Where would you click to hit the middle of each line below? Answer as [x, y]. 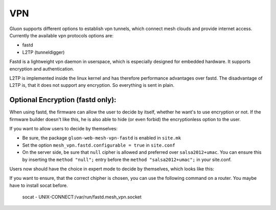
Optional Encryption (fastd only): [63, 100]
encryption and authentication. [42, 68]
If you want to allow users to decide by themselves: [63, 128]
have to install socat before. [39, 185]
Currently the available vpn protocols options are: [61, 35]
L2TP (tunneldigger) [43, 52]
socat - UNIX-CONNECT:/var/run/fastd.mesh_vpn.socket [82, 197]
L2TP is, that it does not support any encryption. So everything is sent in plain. [92, 85]
